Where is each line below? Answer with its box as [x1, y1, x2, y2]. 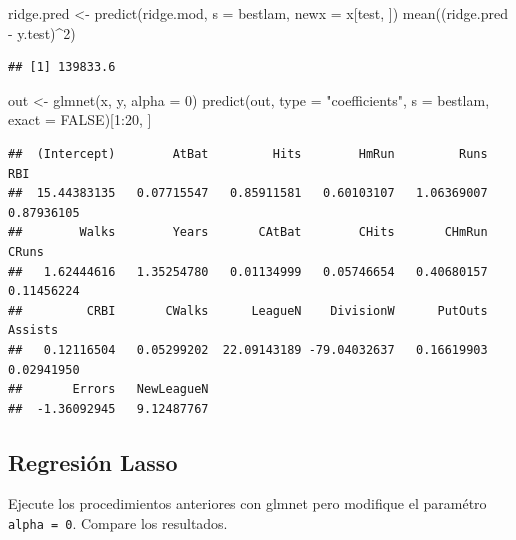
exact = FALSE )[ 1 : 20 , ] [8, 109, 152, 130]
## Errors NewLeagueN [8, 382, 209, 397]
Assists [8, 323, 59, 338]
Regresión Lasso [8, 446, 178, 477]
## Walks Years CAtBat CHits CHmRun [8, 225, 488, 240]
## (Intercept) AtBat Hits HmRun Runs [8, 146, 488, 161]
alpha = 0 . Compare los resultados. [8, 513, 228, 534]
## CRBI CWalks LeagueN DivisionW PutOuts [8, 303, 488, 318]
